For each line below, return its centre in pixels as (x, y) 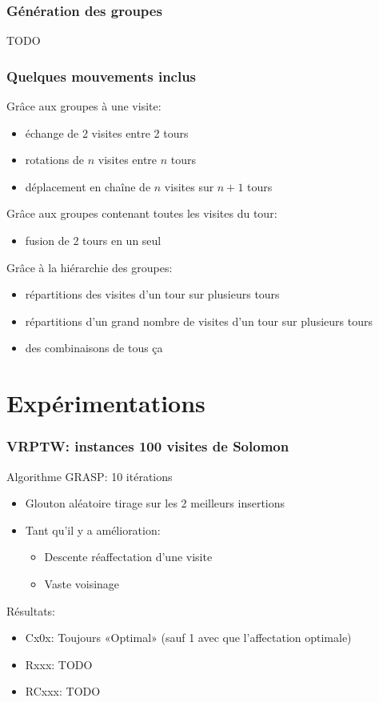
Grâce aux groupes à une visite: (84, 106)
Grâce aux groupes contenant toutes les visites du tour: (142, 213)
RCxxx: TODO (63, 691)
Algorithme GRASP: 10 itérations (90, 476)
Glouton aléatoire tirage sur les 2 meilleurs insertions (155, 503)
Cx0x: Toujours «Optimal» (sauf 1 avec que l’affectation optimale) (188, 638)
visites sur (189, 186)
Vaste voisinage (82, 583)
